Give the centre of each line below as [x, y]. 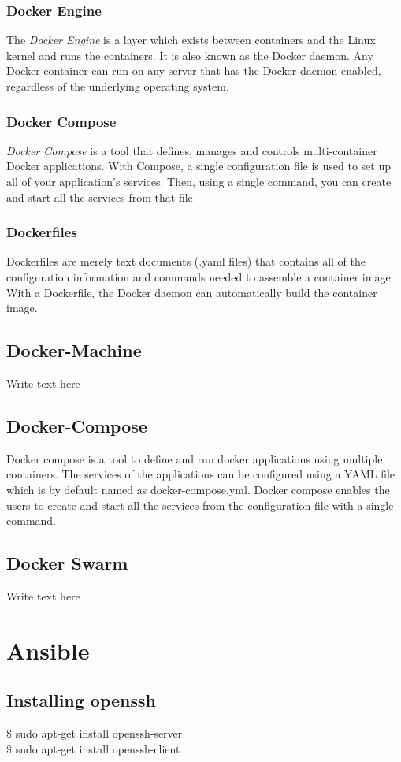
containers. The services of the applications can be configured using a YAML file [201, 474]
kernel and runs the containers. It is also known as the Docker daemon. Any [190, 55]
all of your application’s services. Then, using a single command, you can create [199, 181]
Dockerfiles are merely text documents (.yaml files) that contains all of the [186, 261]
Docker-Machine [74, 350]
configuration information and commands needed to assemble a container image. [200, 277]
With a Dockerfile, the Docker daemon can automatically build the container [192, 292]
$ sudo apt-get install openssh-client [93, 748]
